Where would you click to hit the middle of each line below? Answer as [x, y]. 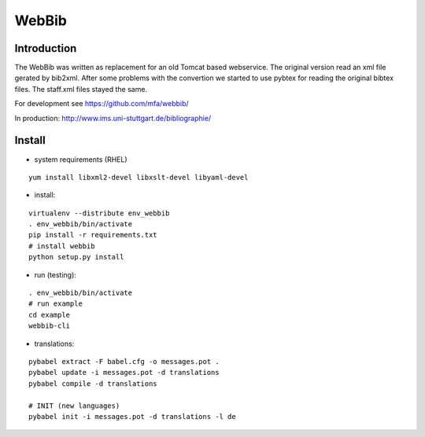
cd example [50, 315]
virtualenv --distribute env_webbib [99, 213]
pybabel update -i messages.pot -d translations [124, 373]
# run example [55, 304]
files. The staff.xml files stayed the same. [81, 89]
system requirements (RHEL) [81, 159]
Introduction [46, 48]
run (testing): [55, 274]
